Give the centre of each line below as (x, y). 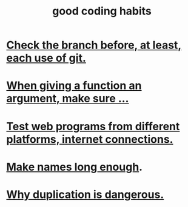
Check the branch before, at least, (94, 45)
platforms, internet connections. (90, 139)
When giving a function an (74, 86)
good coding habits (102, 11)
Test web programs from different (93, 126)
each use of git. (46, 58)
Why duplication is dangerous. (85, 194)
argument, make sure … (68, 99)
